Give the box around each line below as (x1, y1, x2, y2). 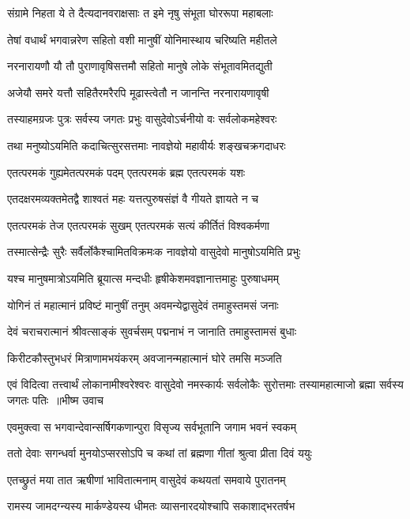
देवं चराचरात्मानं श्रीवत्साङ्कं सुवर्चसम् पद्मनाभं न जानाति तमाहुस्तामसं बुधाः (7, 323, 297, 340)
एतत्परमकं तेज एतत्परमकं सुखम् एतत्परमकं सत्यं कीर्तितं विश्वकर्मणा (7, 216, 269, 233)
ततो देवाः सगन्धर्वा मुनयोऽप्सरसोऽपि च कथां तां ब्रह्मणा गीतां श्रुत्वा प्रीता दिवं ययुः (7, 445, 312, 461)
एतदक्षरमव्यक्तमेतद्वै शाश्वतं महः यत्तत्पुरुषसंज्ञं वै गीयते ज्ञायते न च (7, 190, 259, 207)
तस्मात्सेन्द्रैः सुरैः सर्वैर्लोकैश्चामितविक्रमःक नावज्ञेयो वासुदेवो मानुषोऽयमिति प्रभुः (7, 243, 301, 260)
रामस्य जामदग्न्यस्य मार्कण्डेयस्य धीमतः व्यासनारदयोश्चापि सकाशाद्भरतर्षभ (7, 498, 295, 514)
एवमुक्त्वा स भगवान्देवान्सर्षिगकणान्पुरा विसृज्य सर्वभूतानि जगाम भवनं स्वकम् (7, 418, 297, 434)
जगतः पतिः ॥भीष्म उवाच (7, 391, 104, 408)
